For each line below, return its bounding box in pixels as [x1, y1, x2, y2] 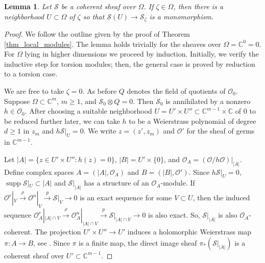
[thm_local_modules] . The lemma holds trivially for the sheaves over [4, 38, 221, 49]
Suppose [4, 95, 30, 106]
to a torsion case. [4, 68, 58, 79]
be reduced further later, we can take [4, 115, 120, 126]
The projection [35, 226, 81, 236]
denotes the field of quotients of [127, 86, 226, 96]
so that [83, 11, 105, 21]
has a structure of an [84, 177, 149, 188]
